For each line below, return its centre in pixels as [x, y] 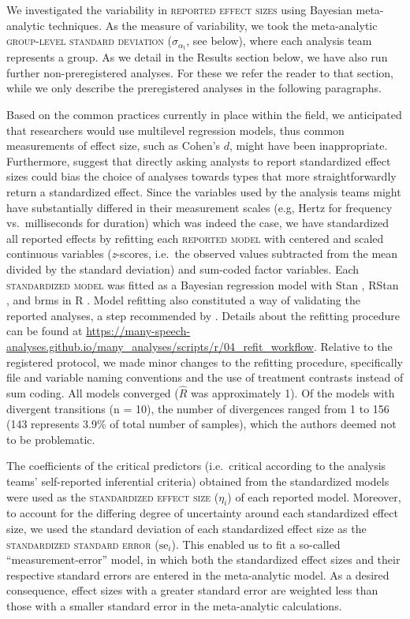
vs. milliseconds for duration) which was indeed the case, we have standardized [198, 223]
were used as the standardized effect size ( [113, 496]
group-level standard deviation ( [89, 41]
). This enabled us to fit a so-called [256, 544]
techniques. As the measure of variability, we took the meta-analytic [213, 25]
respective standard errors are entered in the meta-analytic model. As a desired [198, 574]
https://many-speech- [138, 331]
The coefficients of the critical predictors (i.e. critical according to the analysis [196, 466]
